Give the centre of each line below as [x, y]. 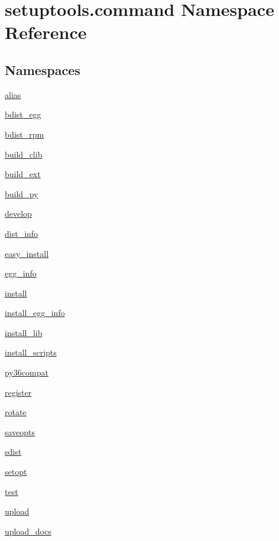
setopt [16, 472]
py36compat [27, 372]
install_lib [24, 332]
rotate [16, 412]
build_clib [24, 154]
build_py [22, 193]
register [18, 392]
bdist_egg [23, 114]
